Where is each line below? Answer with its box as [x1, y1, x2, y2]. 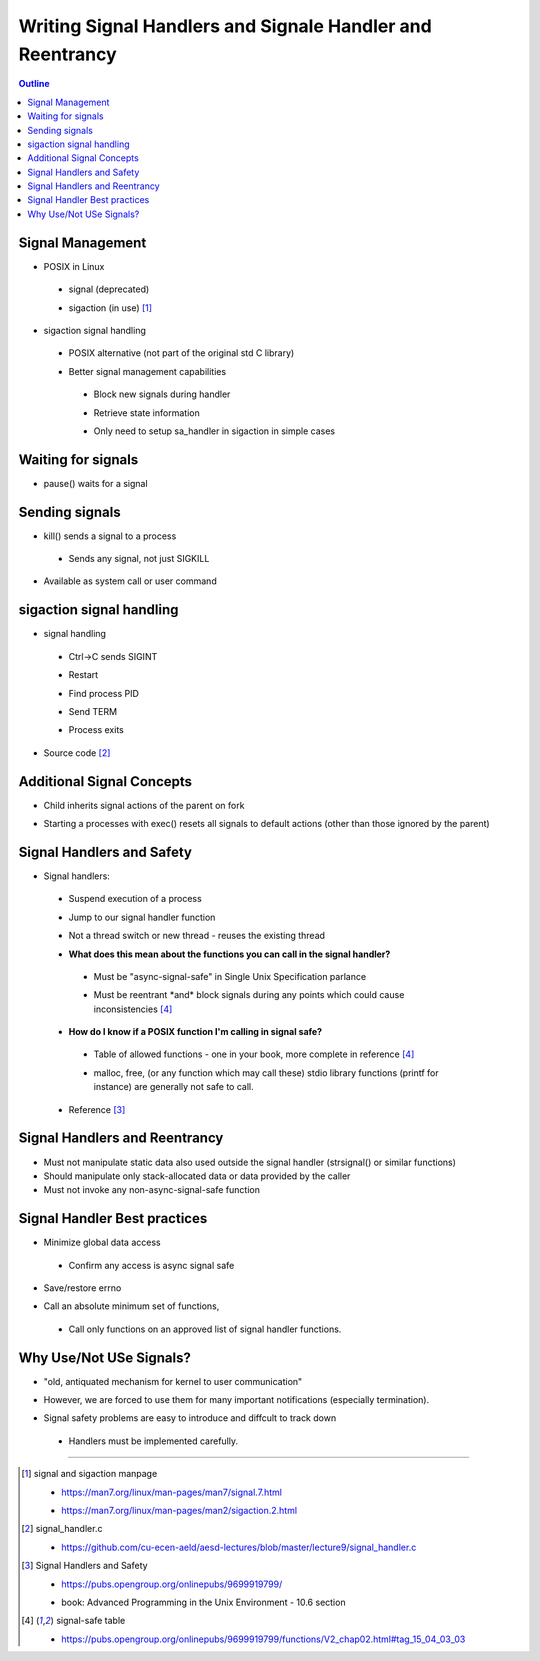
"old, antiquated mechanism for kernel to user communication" [43, 1375, 303, 1387]
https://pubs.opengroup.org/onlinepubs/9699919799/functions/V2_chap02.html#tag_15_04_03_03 [61, 1633, 466, 1645]
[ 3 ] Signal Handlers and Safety [21, 1560, 149, 1572]
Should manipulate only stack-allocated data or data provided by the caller [43, 1170, 351, 1182]
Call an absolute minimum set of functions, [43, 1300, 220, 1312]
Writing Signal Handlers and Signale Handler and [18, 15, 432, 37]
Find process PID [68, 687, 140, 699]
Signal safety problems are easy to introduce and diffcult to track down [43, 1412, 337, 1424]
